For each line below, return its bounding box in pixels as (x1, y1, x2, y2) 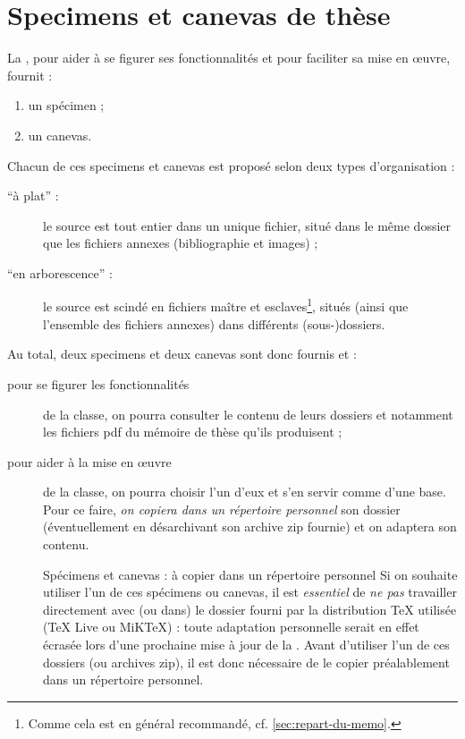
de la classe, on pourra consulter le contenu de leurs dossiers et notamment (43, 404, 453, 423)
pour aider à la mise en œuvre (7, 452, 172, 471)
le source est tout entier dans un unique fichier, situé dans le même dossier (43, 216, 452, 234)
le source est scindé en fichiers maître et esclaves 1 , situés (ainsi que (43, 294, 409, 316)
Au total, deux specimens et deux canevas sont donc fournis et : (7, 344, 357, 363)
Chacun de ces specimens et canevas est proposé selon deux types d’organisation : (7, 156, 455, 174)
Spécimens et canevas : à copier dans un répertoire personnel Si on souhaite (43, 565, 458, 583)
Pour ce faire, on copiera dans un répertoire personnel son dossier (43, 499, 401, 518)
